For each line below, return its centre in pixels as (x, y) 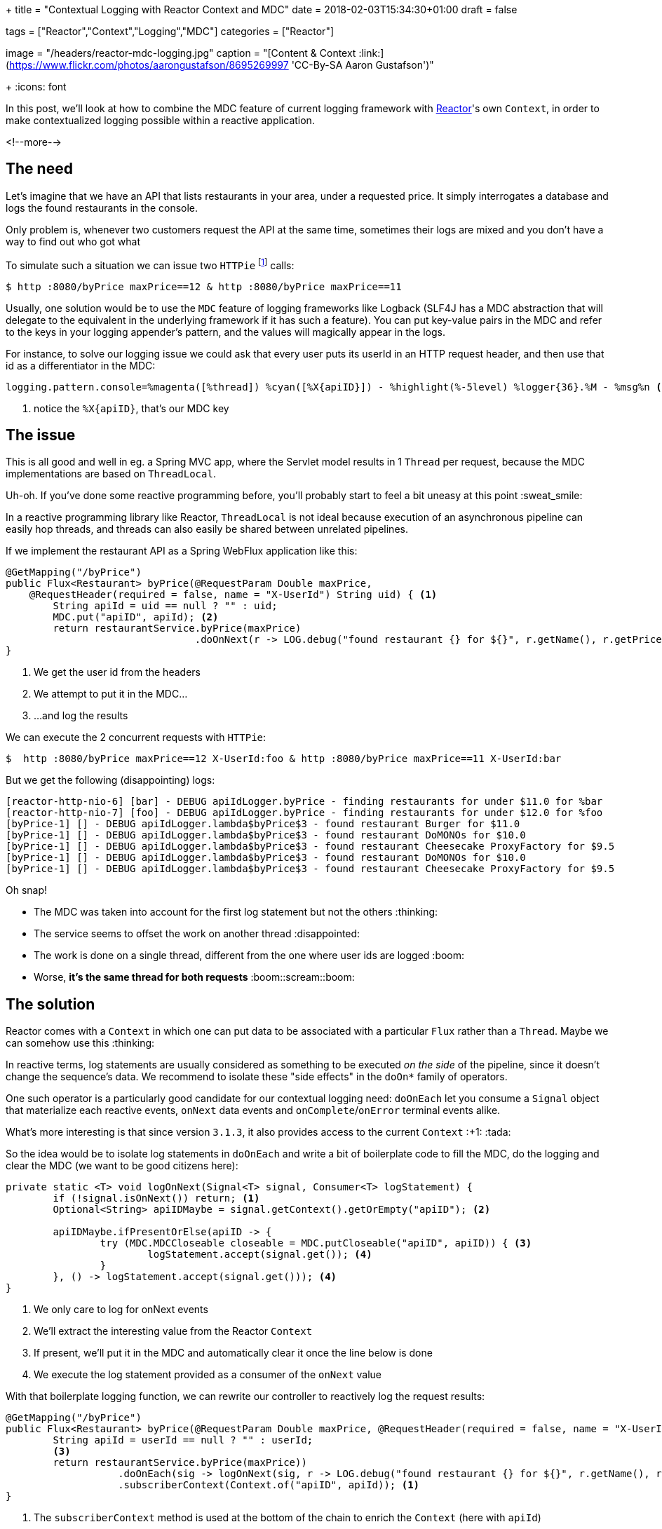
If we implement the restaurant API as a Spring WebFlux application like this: (182, 551)
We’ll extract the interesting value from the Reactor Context (173, 1331)
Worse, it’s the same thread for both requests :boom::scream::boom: (194, 977)
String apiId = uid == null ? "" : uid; (165, 606)
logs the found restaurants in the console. (102, 208)
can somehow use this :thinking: (80, 1043)
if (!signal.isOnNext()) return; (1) (156, 1198)
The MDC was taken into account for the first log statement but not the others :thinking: (236, 912)
